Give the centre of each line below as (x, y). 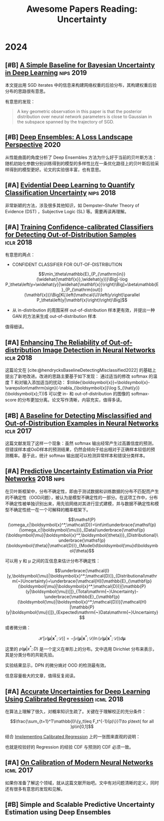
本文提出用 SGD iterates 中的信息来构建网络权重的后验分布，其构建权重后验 (81, 85)
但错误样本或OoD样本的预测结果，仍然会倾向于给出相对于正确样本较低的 (78, 450)
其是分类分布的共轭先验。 (31, 655)
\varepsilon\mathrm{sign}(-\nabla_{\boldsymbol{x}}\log (61, 388)
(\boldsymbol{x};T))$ (26, 394)
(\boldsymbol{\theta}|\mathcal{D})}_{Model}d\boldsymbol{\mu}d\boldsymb (82, 545)
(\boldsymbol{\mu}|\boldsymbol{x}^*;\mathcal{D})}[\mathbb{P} (82, 586)
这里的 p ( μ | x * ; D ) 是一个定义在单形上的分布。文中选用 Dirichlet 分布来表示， (81, 649)
